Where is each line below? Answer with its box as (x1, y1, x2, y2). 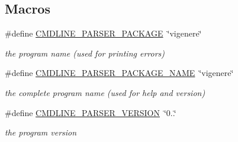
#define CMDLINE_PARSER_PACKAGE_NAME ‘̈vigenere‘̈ (5, 67, 234, 79)
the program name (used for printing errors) (5, 47, 165, 59)
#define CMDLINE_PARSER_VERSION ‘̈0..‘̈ (5, 106, 176, 118)
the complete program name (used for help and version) (5, 86, 205, 98)
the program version (5, 126, 77, 138)
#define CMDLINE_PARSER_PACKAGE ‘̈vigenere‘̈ (5, 27, 202, 39)
